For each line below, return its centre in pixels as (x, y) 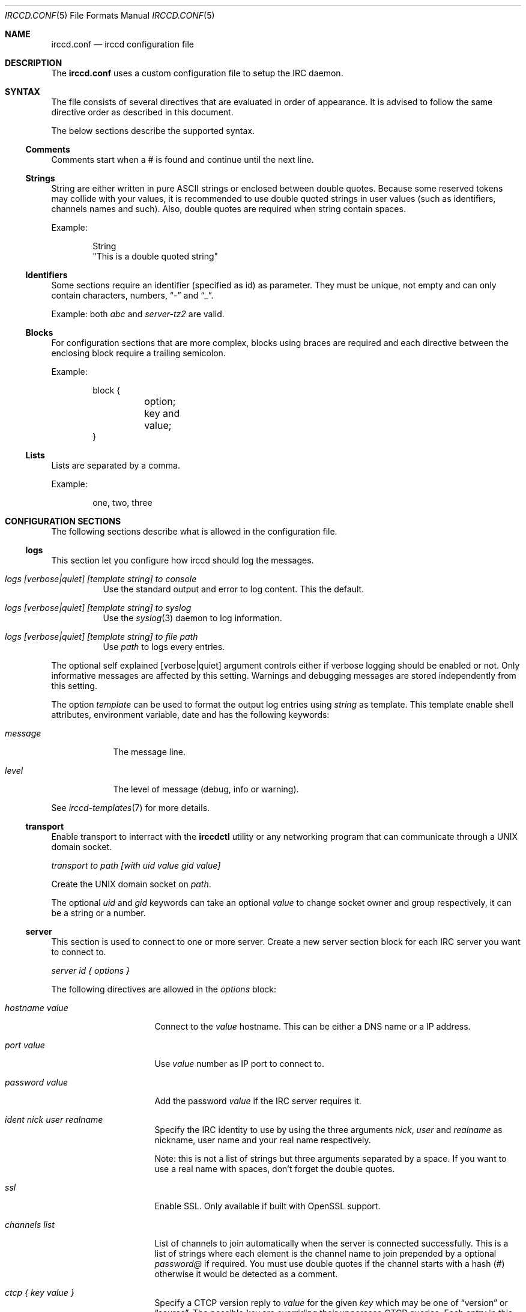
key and (162, 413)
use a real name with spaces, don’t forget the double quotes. (275, 1169)
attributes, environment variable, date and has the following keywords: (190, 715)
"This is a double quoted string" (156, 256)
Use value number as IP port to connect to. (240, 1064)
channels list (30, 1225)
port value (25, 1045)
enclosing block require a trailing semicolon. (138, 353)
